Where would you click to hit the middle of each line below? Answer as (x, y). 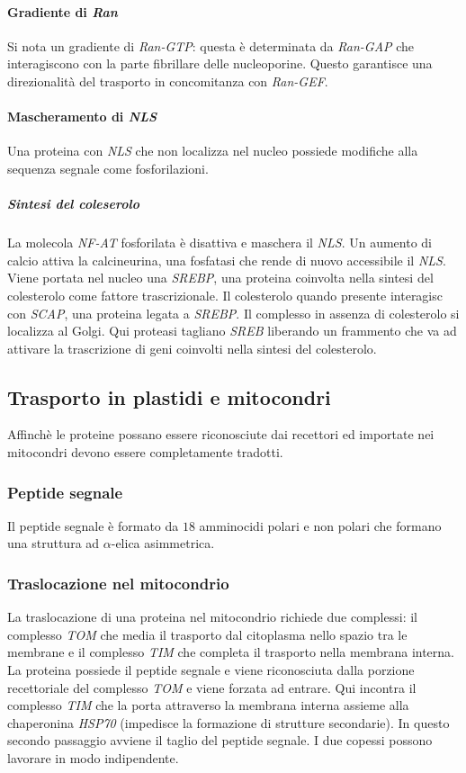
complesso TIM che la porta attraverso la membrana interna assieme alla (208, 705)
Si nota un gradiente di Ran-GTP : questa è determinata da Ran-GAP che (211, 45)
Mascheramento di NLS (82, 117)
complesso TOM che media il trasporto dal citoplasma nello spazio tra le (207, 634)
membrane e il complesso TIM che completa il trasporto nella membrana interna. (231, 652)
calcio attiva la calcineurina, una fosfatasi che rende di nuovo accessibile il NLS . (227, 260)
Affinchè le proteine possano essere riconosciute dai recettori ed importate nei (221, 434)
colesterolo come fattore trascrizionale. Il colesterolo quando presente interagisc (225, 295)
